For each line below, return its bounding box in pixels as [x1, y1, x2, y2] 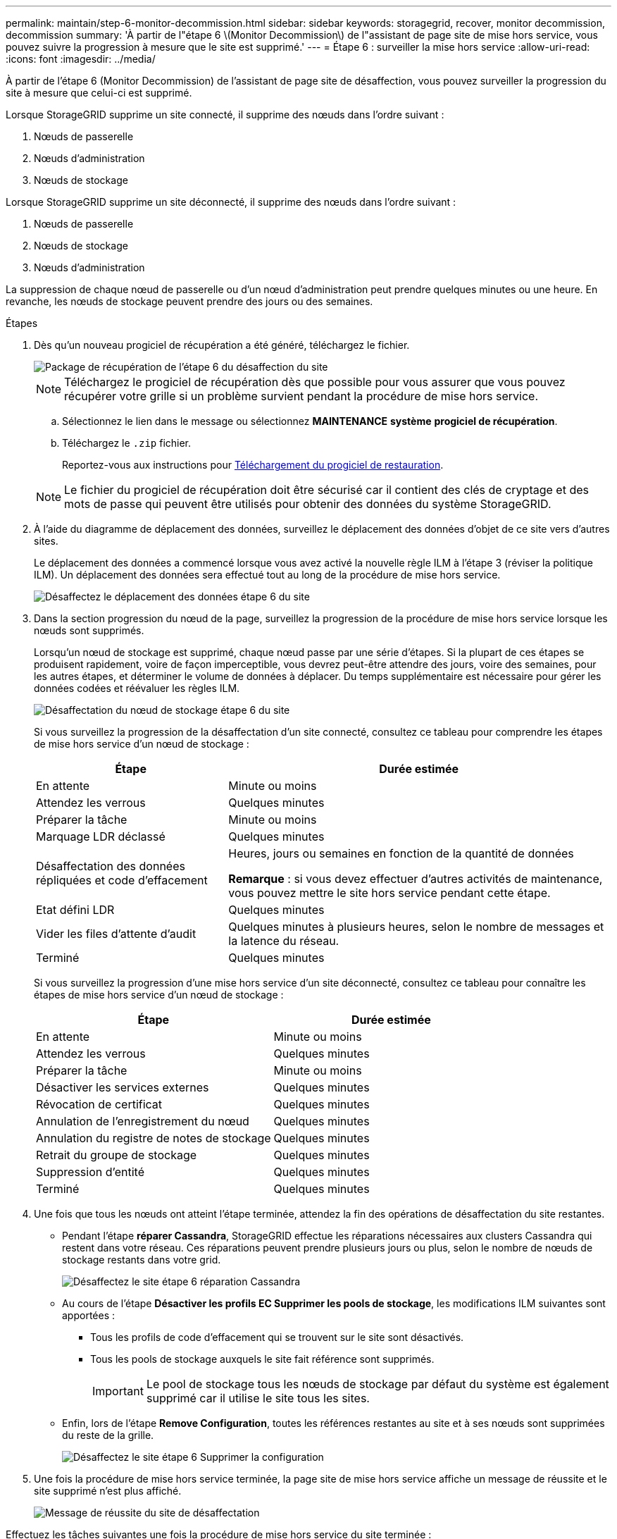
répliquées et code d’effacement [36, 873, 208, 887]
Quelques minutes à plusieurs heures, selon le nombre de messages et [228, 920, 604, 934]
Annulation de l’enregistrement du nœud [36, 1114, 249, 1128]
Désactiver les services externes [36, 1080, 209, 1094]
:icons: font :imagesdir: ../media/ [6, 53, 156, 65]
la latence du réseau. [228, 934, 339, 948]
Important [92, 1384, 144, 1398]
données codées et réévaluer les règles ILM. [34, 682, 240, 694]
